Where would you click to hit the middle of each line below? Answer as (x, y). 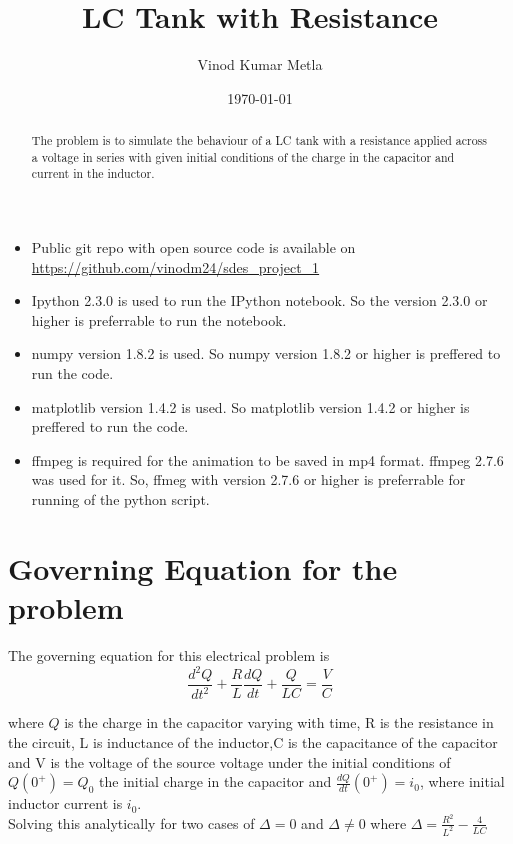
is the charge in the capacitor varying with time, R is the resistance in (279, 722)
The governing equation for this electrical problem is (169, 654)
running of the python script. (120, 499)
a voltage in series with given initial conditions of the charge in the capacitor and (243, 156)
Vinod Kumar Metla (260, 64)
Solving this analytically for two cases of (131, 822)
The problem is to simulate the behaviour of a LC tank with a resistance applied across (259, 140)
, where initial (462, 781)
